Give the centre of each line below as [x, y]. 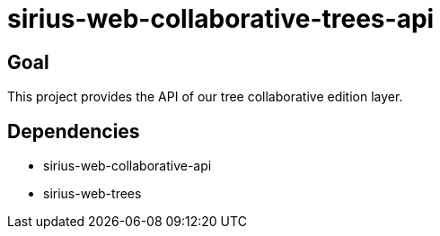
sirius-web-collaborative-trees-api [221, 19]
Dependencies [74, 131]
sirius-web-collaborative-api [128, 166]
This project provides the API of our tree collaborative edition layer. [205, 97]
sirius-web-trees [92, 194]
